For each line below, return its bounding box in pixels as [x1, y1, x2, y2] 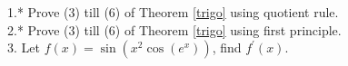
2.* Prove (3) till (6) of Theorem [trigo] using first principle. [7, 20, 342, 39]
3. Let [7, 38, 40, 57]
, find [212, 38, 242, 57]
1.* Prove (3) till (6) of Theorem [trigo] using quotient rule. [7, 3, 339, 21]
